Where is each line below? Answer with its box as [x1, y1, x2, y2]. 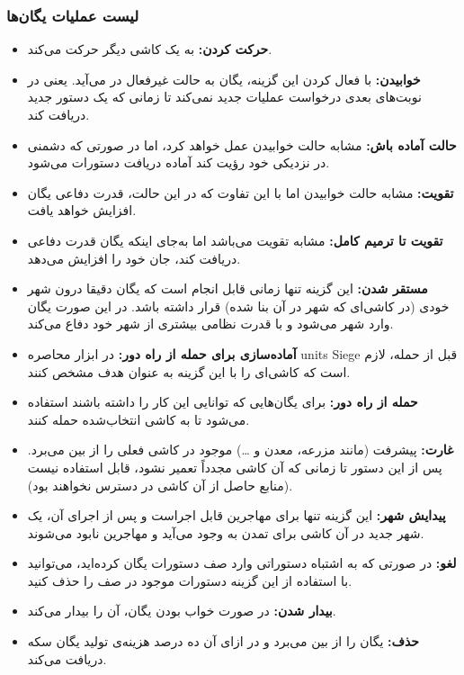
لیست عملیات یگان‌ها [6, 4, 139, 26]
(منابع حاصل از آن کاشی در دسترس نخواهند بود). [27, 475, 293, 494]
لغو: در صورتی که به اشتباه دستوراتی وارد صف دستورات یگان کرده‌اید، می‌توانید [27, 553, 457, 572]
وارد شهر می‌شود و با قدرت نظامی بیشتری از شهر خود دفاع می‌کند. [27, 314, 394, 333]
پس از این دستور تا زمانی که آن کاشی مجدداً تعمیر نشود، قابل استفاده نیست [27, 457, 442, 476]
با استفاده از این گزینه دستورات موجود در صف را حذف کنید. [27, 571, 352, 589]
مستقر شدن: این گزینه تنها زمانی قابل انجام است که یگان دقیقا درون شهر [27, 279, 428, 298]
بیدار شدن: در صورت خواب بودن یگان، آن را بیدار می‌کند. [27, 601, 336, 620]
